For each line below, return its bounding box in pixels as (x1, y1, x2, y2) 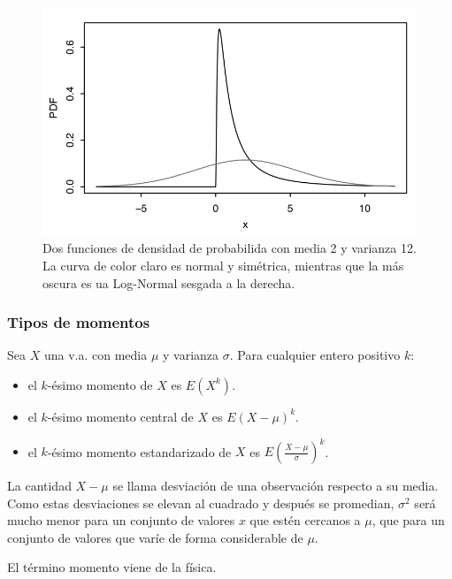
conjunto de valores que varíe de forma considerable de (7, 528, 303, 546)
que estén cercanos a (249, 511, 361, 529)
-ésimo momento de (47, 375, 153, 393)
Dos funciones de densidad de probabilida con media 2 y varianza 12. (42, 239, 417, 257)
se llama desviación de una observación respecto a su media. (112, 476, 439, 495)
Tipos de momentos (7, 311, 150, 333)
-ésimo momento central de (47, 407, 194, 425)
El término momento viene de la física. (7, 558, 217, 576)
